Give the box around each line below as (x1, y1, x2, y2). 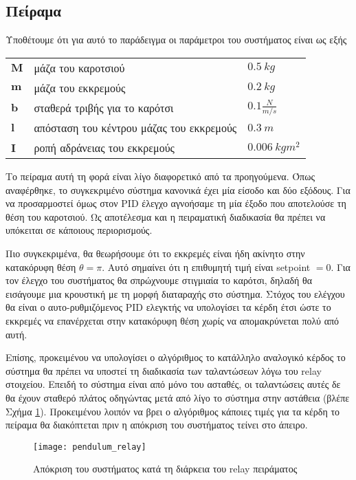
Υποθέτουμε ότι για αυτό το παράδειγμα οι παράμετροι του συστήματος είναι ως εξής (5, 32, 347, 47)
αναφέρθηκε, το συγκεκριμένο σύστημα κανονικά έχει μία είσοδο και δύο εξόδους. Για (5, 182, 351, 197)
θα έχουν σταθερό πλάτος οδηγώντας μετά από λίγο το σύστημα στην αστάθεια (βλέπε (5, 390, 350, 404)
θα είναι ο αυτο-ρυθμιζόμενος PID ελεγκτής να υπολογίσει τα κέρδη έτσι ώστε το (5, 300, 331, 314)
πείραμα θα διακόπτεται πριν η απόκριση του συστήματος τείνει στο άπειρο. (5, 417, 308, 432)
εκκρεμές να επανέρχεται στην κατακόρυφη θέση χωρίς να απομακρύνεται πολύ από (5, 313, 340, 327)
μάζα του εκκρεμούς (34, 79, 126, 96)
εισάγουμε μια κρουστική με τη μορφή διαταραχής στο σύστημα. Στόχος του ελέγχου (5, 286, 345, 301)
